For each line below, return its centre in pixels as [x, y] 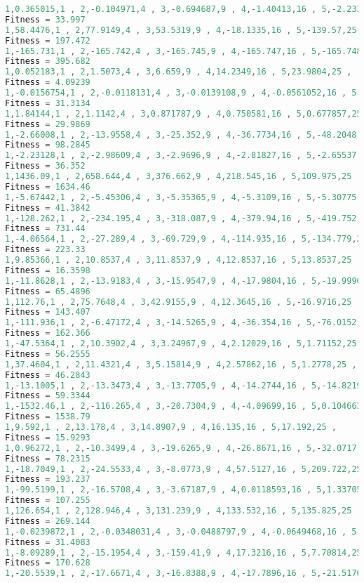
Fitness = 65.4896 [48, 291]
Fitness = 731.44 [45, 229]
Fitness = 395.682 [48, 61]
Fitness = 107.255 [48, 500]
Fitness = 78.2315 [48, 458]
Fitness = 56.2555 [48, 354]
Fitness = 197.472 [48, 40]
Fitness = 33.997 [45, 19]
